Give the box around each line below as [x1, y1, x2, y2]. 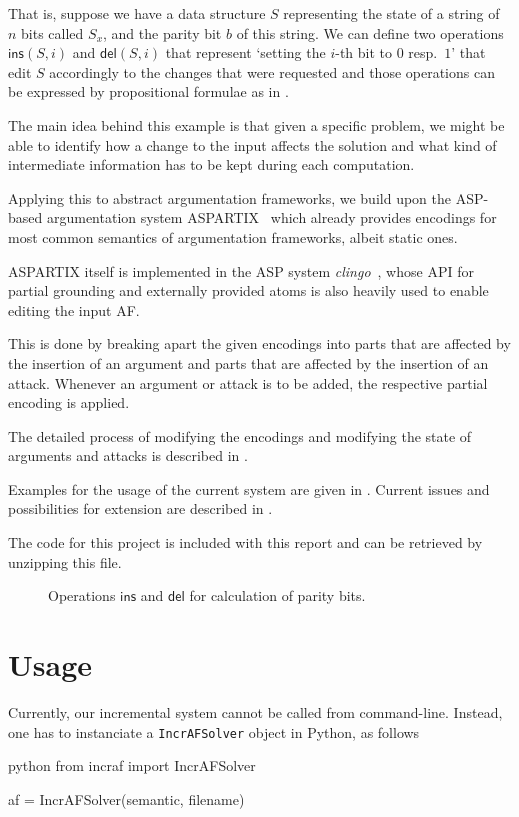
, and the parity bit [103, 22, 222, 43]
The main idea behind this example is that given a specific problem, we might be [8, 114, 505, 135]
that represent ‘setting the [165, 42, 326, 63]
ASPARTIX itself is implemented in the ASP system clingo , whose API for [8, 260, 474, 281]
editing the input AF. [8, 299, 140, 320]
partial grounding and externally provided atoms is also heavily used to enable [8, 280, 489, 301]
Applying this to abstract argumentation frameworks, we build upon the [8, 187, 451, 208]
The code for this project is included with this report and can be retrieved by [8, 532, 483, 553]
